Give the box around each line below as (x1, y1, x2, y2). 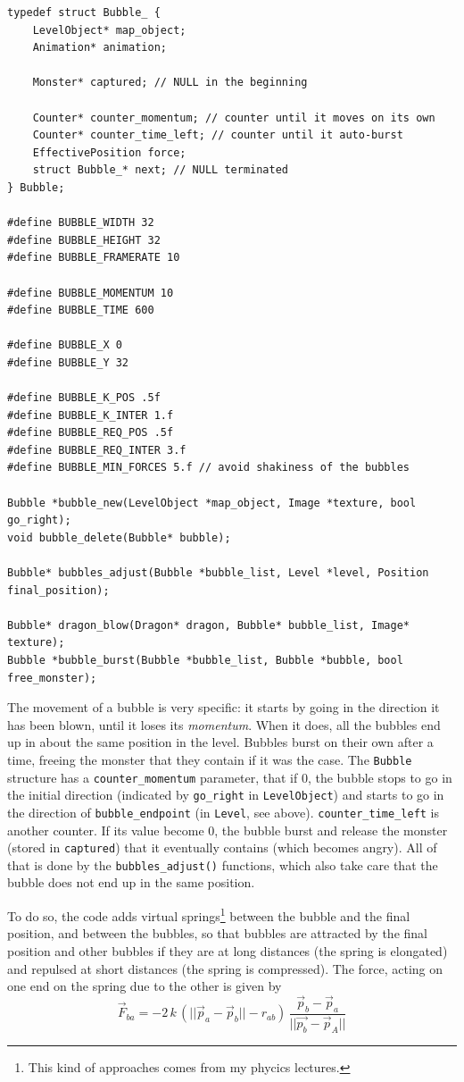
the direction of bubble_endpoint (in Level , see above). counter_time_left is (7, 802, 440, 821)
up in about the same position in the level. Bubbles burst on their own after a (7, 733, 434, 751)
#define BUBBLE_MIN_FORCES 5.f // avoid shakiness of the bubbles (7, 461, 410, 474)
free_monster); (7, 671, 97, 684)
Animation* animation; (32, 41, 167, 55)
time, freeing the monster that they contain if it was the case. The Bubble (7, 750, 412, 768)
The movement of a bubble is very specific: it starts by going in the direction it (7, 698, 440, 717)
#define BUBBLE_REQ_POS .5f (7, 426, 174, 440)
